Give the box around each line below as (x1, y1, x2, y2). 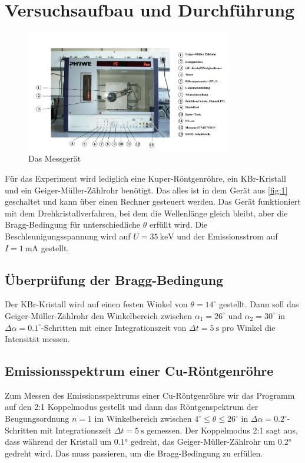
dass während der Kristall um (5, 435, 112, 448)
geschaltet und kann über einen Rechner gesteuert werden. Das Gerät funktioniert (5, 195, 301, 208)
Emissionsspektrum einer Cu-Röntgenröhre (5, 362, 274, 380)
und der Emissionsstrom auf (177, 229, 278, 242)
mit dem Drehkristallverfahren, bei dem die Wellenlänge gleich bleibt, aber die (5, 206, 288, 219)
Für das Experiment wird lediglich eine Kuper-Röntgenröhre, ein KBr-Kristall (5, 172, 286, 184)
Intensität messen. (5, 333, 70, 345)
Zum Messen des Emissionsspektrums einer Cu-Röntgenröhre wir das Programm (5, 389, 295, 401)
